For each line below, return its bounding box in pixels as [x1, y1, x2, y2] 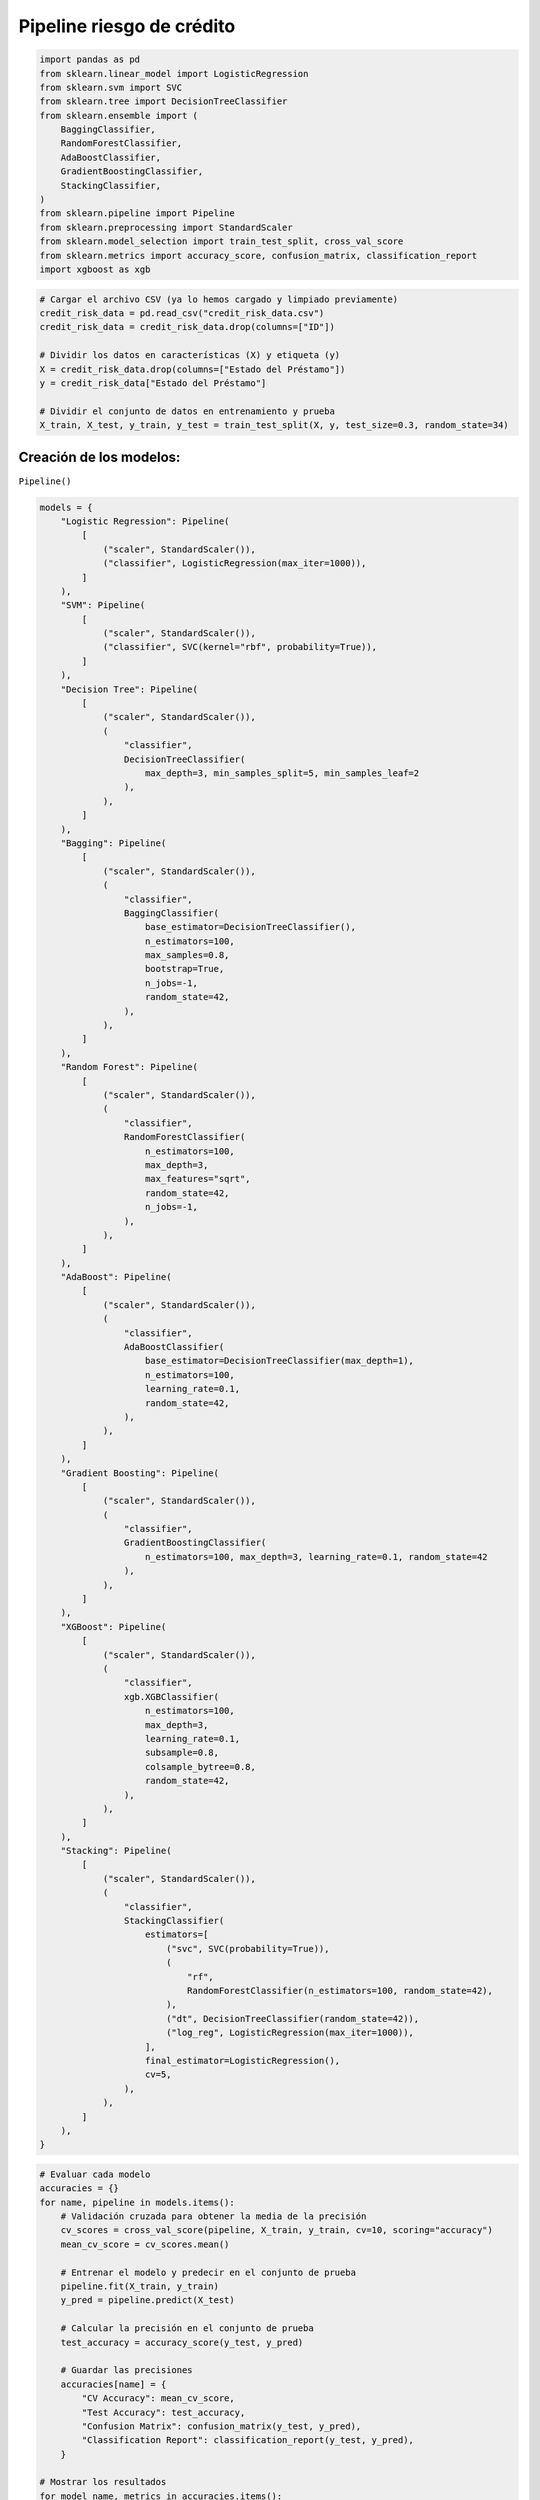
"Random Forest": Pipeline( [60, 1061, 199, 1073]
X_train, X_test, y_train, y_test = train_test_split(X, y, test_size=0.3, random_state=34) [39, 420, 509, 431]
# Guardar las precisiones [60, 2365, 194, 2376]
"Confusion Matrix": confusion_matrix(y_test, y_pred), [81, 2420, 362, 2432]
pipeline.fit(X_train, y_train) [60, 2280, 220, 2292]
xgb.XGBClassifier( [123, 1691, 220, 1702]
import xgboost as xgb [39, 264, 151, 275]
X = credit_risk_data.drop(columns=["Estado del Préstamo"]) [39, 363, 346, 375]
